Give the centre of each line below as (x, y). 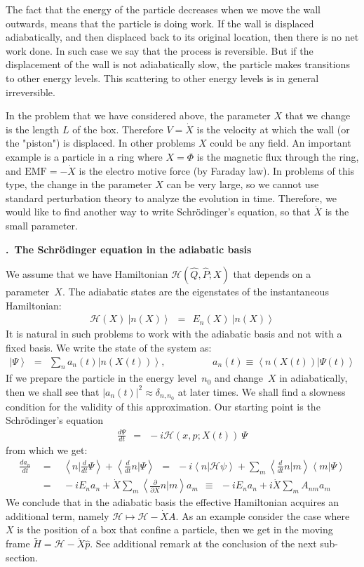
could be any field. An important (281, 143)
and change (239, 378)
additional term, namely (58, 515)
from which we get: (47, 450)
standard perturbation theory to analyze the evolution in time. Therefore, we (171, 198)
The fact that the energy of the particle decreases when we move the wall (163, 9)
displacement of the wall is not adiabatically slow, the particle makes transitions (178, 64)
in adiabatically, (314, 378)
